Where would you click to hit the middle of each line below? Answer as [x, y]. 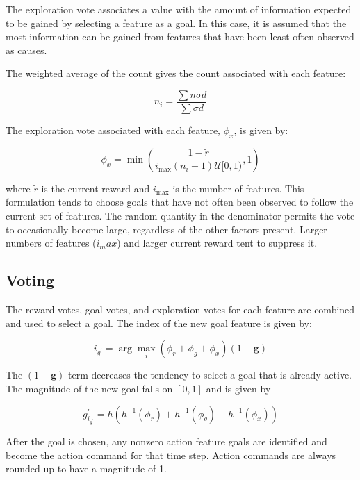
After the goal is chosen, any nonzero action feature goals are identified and [166, 441]
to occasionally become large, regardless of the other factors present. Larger [166, 229]
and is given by [238, 388]
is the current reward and [96, 188]
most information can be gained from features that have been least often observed [180, 36]
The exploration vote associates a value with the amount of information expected [179, 9]
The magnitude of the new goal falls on [89, 388]
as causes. [26, 50]
